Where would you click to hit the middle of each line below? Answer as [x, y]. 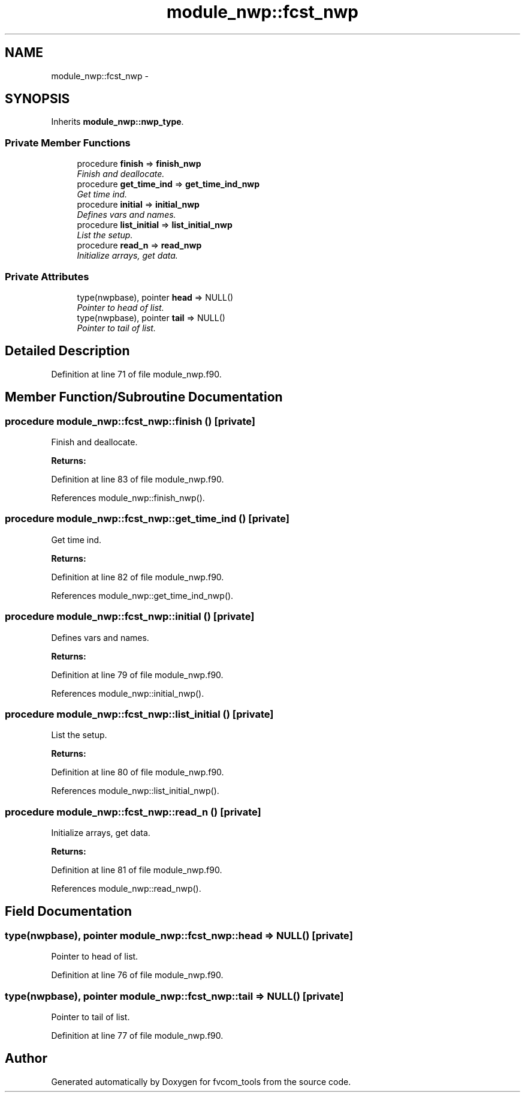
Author [26, 1059]
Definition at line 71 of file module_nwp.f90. [136, 374]
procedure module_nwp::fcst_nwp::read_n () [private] [133, 812]
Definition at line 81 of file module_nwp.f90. [137, 870]
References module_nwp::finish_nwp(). [128, 498]
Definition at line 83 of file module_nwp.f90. [138, 479]
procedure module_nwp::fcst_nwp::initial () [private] [130, 617]
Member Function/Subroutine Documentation [144, 397]
